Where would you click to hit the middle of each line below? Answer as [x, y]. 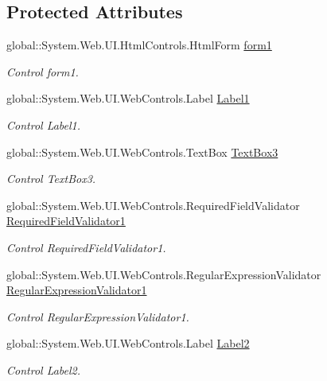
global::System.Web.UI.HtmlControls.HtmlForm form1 [139, 45]
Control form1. [43, 71]
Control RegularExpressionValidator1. [98, 316]
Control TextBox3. [51, 179]
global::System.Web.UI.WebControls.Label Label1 [128, 98]
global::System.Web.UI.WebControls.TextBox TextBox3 [142, 152]
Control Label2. [44, 369]
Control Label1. [44, 124]
